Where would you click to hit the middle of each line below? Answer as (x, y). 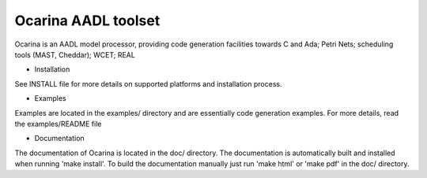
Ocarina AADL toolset (87, 20)
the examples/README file (58, 124)
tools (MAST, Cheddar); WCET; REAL (75, 54)
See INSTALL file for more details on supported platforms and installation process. (148, 83)
